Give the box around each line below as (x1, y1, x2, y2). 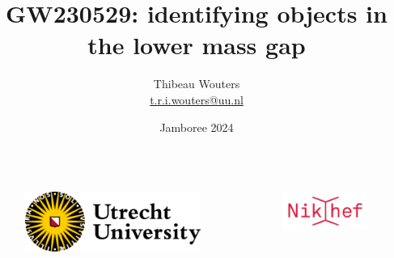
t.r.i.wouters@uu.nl (150, 91, 244, 108)
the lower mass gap (87, 28, 306, 61)
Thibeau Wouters (153, 75, 240, 92)
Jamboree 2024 (159, 118, 234, 135)
